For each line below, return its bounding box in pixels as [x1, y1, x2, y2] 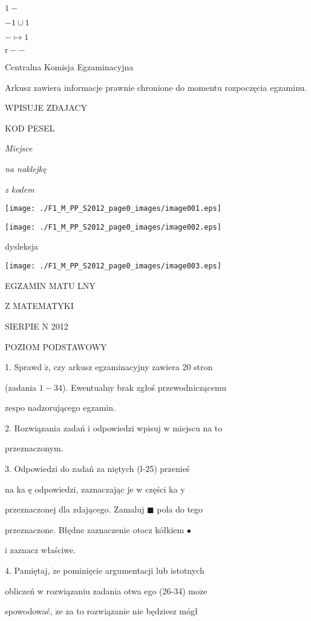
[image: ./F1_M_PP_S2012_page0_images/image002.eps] [5, 222, 221, 231]
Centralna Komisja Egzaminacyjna [5, 61, 134, 73]
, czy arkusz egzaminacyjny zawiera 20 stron [48, 360, 213, 373]
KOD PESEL [5, 121, 55, 134]
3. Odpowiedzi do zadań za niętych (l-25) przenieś [5, 462, 190, 475]
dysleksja [5, 240, 38, 253]
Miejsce [5, 142, 33, 154]
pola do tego [157, 503, 203, 516]
